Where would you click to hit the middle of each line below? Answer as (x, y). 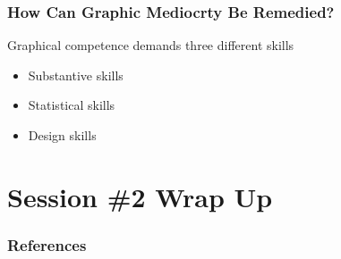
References (47, 244)
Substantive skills (76, 75)
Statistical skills (72, 105)
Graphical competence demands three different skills (151, 45)
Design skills (62, 135)
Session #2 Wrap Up (140, 196)
